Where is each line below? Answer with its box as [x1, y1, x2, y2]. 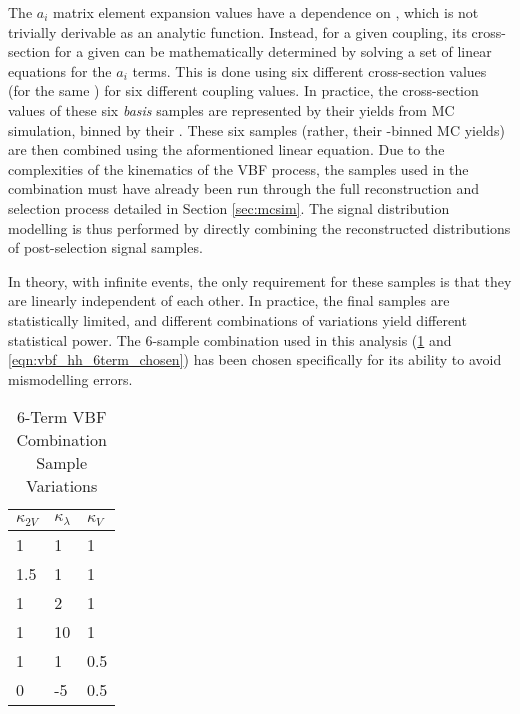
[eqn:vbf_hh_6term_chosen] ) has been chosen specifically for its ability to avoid [8, 349, 502, 370]
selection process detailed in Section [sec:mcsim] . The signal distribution [8, 197, 450, 218]
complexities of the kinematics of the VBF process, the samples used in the [8, 158, 469, 179]
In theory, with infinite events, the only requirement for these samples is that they [8, 270, 512, 291]
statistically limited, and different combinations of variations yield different [8, 309, 467, 330]
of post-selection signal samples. [8, 237, 203, 258]
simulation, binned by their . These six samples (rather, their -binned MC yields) [8, 119, 505, 140]
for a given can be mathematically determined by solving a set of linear [54, 41, 492, 62]
